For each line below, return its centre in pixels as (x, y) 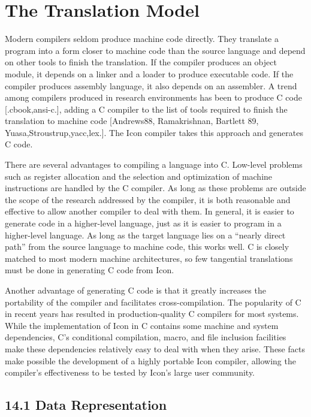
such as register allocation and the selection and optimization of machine (139, 176)
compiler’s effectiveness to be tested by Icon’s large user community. (130, 372)
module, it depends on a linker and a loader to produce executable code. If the (149, 73)
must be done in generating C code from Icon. (90, 270)
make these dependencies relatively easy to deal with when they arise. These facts (155, 348)
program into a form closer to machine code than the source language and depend (155, 50)
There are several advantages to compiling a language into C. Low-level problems (154, 164)
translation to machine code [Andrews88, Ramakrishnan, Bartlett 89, (132, 121)
